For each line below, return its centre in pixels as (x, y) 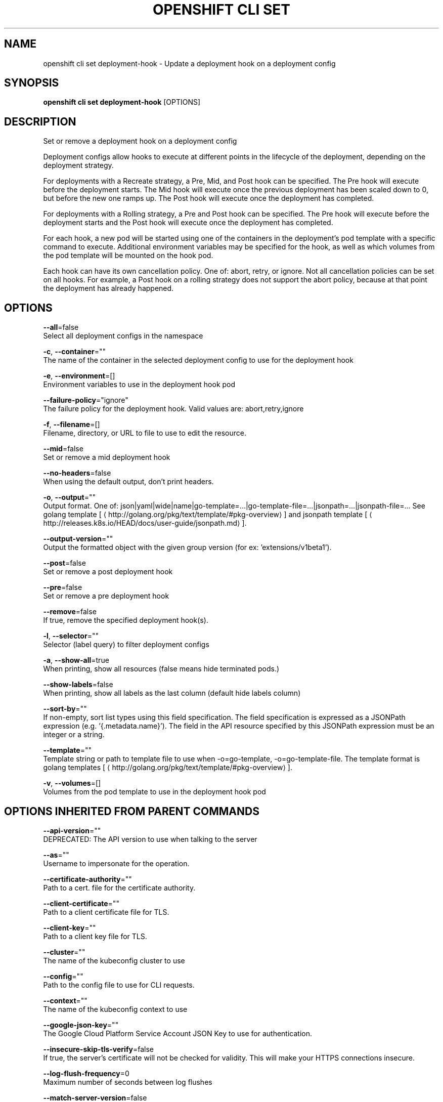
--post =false (64, 563)
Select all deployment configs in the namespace (123, 336)
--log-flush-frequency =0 (86, 1073)
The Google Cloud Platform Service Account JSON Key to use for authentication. (178, 1033)
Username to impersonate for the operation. (116, 863)
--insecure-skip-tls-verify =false (98, 1049)
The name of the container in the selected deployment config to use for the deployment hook (198, 360)
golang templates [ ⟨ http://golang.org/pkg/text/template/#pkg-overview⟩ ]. (168, 768)
